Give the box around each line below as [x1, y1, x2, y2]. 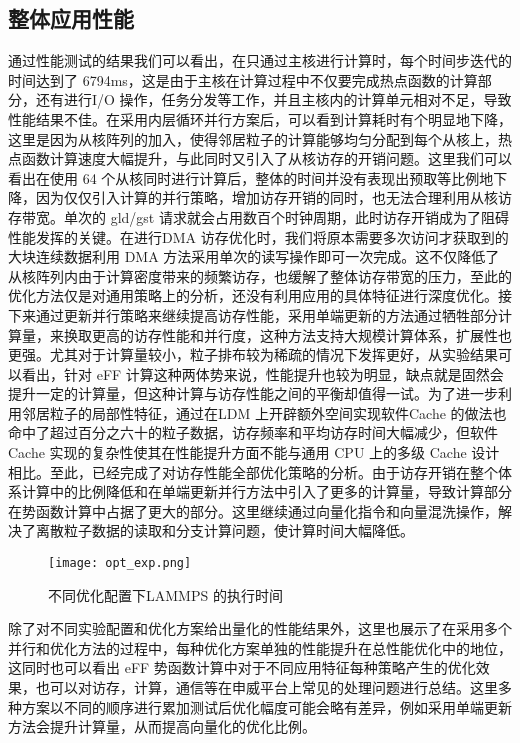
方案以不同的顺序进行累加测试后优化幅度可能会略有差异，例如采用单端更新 [21, 696, 512, 717]
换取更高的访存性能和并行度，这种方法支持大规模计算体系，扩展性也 [63, 324, 512, 345]
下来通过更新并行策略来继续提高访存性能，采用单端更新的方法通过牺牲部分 [8, 304, 498, 325]
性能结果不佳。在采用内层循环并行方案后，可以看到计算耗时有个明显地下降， [8, 108, 512, 129]
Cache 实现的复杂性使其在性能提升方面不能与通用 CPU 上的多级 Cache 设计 [8, 442, 500, 463]
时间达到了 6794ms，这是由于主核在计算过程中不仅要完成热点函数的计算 [8, 69, 478, 90]
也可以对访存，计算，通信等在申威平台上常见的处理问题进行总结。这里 [35, 677, 498, 698]
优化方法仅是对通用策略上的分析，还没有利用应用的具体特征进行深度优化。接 [8, 285, 512, 306]
